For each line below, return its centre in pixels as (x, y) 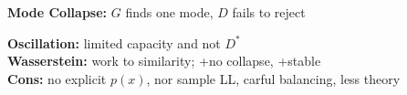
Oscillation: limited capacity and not (114, 42)
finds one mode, (169, 12)
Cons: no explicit (57, 78)
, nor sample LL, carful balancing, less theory (273, 78)
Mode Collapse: (57, 12)
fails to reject (269, 12)
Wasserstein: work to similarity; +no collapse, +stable (164, 61)
